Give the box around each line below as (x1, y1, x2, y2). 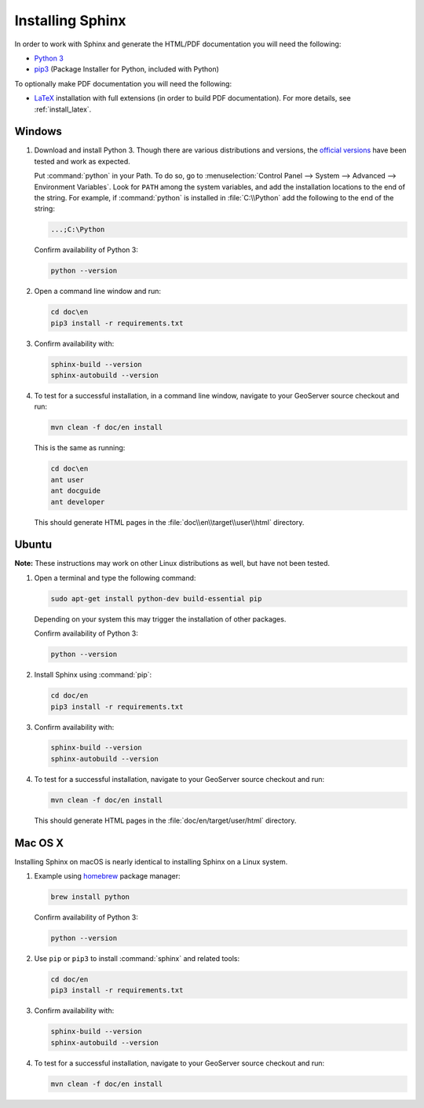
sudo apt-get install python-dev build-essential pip (50, 594, 262, 603)
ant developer (50, 497, 105, 506)
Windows (14, 125, 62, 138)
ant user (50, 475, 85, 484)
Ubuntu (14, 538, 53, 552)
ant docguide (50, 486, 101, 495)
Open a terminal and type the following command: (34, 573, 196, 582)
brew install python (50, 893, 130, 901)
